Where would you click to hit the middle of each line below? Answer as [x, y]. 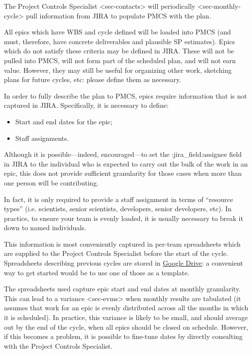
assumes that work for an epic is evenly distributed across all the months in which [126, 308]
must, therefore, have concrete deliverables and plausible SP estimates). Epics [119, 41]
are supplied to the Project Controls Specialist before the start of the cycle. [116, 253]
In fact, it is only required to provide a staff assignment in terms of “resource [118, 199]
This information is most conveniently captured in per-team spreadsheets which [122, 244]
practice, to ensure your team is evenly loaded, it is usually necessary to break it [124, 218]
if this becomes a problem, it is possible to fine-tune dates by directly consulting [123, 336]
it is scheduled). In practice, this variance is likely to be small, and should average [126, 317]
